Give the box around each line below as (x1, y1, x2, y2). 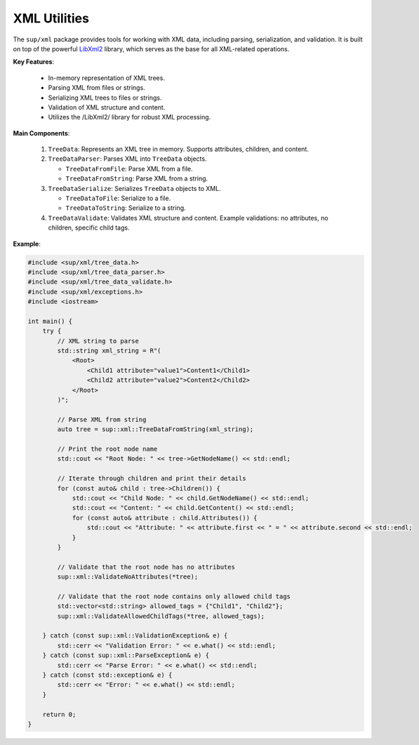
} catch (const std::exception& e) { (42, 671, 173, 679)
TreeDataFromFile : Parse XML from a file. (65, 164, 193, 173)
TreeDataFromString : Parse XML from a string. (65, 174, 208, 183)
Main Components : (13, 128, 70, 137)
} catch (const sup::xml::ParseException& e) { (42, 652, 210, 659)
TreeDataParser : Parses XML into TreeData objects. (48, 154, 207, 163)
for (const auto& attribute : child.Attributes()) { (72, 513, 258, 522)
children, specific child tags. (48, 223, 130, 232)
